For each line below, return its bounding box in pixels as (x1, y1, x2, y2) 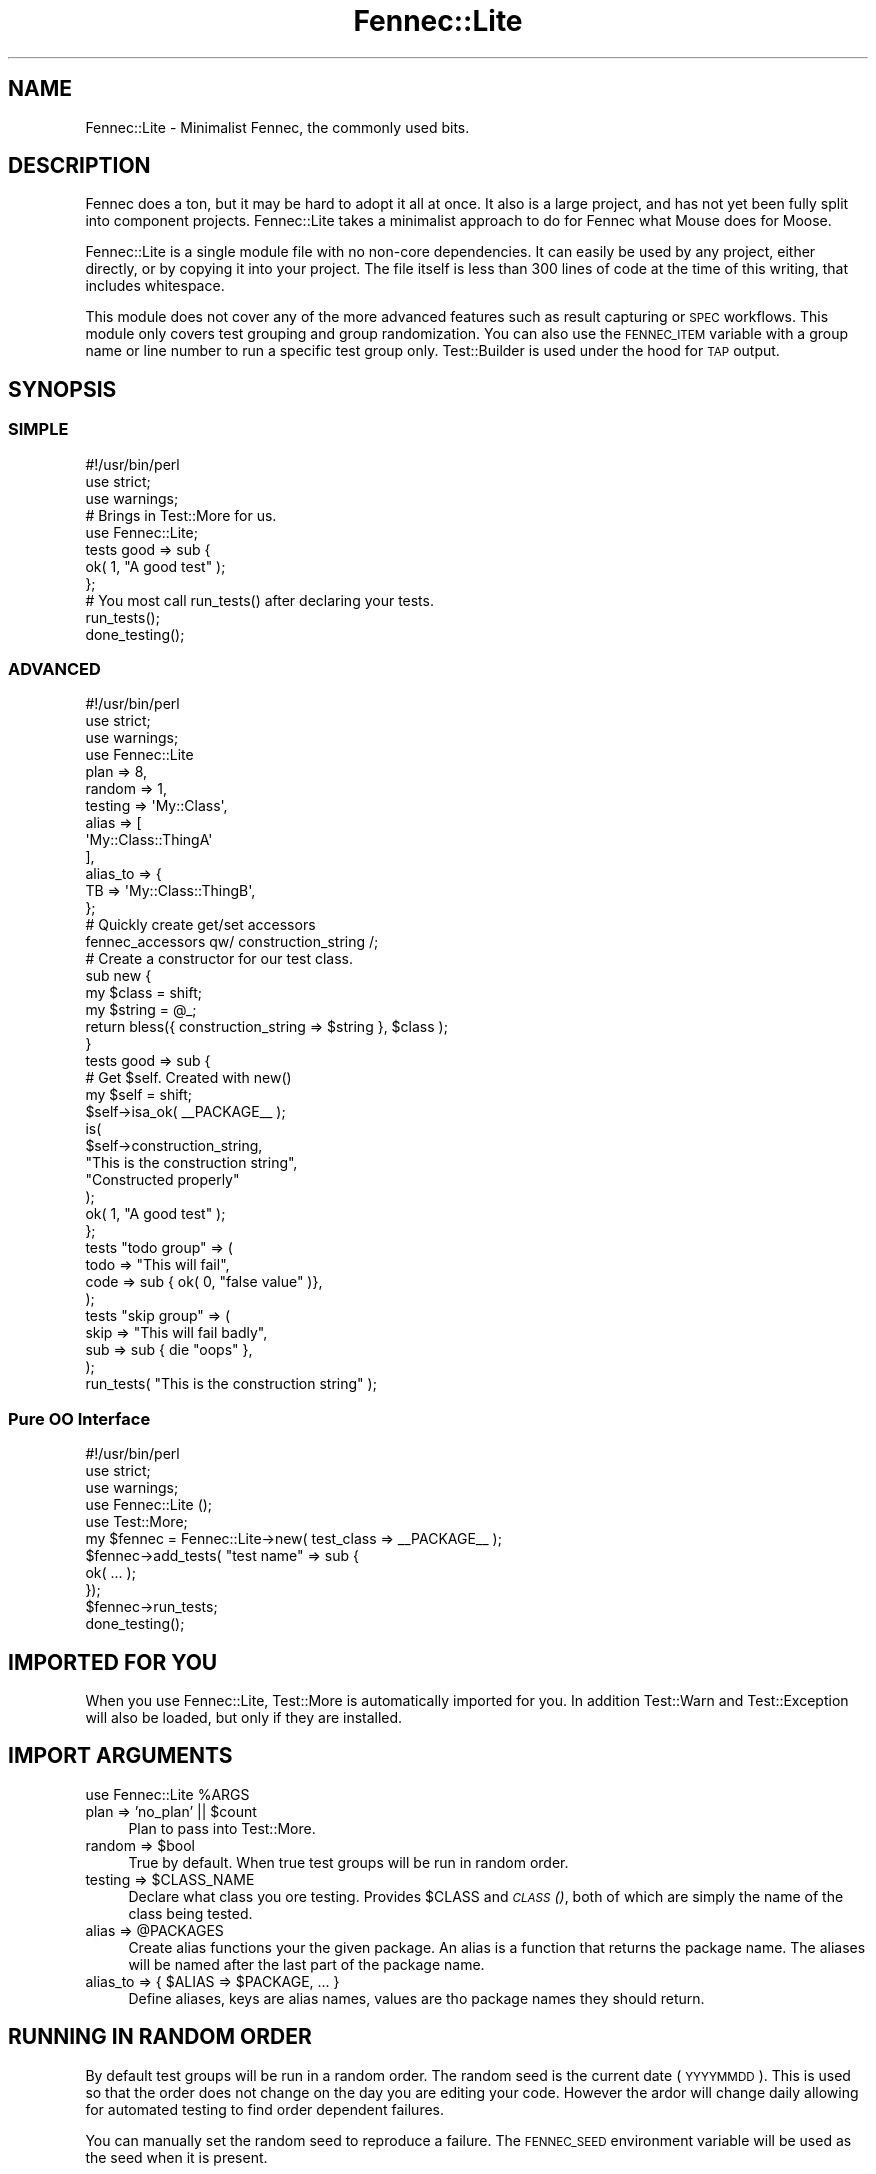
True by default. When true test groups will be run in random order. (128, 1853, 569, 1871)
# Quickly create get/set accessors (85, 916, 316, 934)
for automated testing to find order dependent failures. (85, 2100, 445, 2118)
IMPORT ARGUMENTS (8, 1743, 233, 1769)
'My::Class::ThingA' (85, 831, 213, 849)
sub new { (85, 967, 152, 985)
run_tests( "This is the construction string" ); (85, 1375, 377, 1393)
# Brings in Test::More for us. (85, 506, 277, 524)
